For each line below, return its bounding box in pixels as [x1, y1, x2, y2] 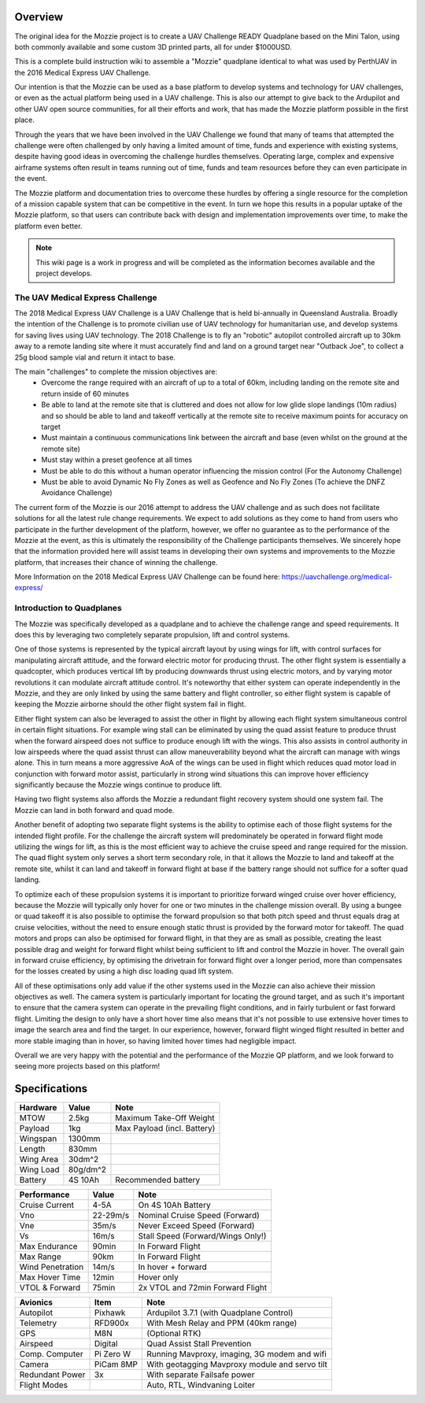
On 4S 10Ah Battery [138, 1200, 212, 1211]
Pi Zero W [94, 1349, 131, 1360]
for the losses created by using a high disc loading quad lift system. [14, 966, 234, 976]
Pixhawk [94, 1307, 126, 1318]
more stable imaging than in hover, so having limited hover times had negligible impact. [14, 1036, 297, 1046]
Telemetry [19, 1318, 57, 1329]
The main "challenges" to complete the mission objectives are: [14, 367, 218, 377]
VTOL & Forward [19, 1283, 81, 1294]
